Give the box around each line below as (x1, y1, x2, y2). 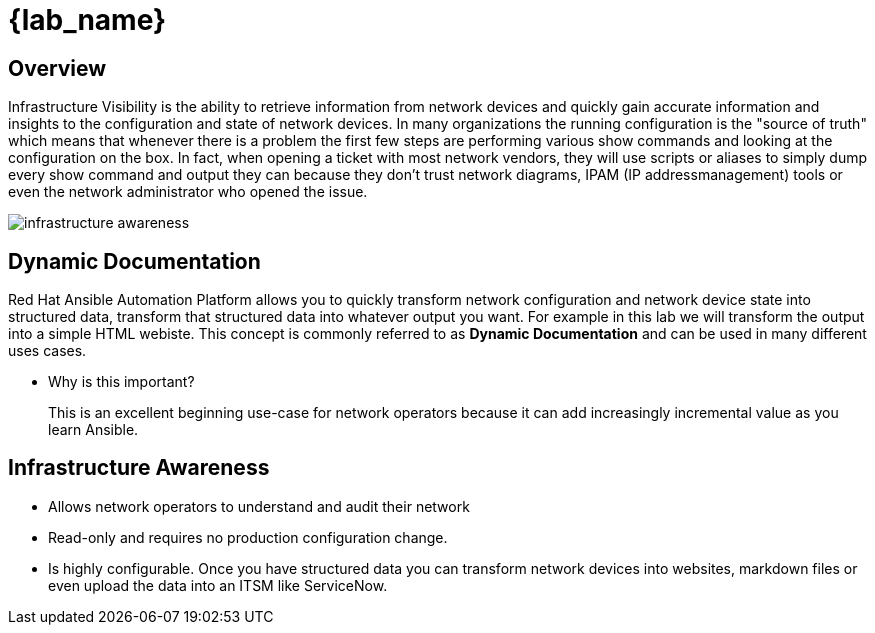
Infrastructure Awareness (8, 455, 270, 481)
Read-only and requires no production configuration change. (48, 528, 448, 546)
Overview (8, 55, 107, 81)
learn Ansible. (48, 421, 139, 439)
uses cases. (8, 342, 87, 360)
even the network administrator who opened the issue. (8, 183, 368, 201)
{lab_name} (8, 3, 167, 37)
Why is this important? (48, 373, 195, 391)
